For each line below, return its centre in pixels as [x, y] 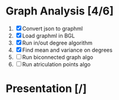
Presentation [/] [46, 89]
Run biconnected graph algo [58, 57]
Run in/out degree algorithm [57, 43]
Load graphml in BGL [49, 36]
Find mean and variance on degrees [67, 50]
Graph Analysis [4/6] [60, 11]
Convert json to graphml [53, 28]
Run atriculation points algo [56, 64]
